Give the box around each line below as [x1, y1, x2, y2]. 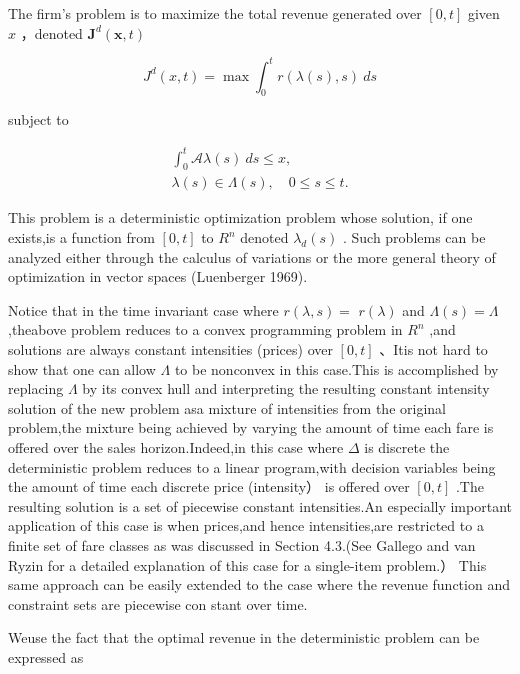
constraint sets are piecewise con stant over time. [8, 593, 308, 614]
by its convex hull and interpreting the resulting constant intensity [82, 378, 490, 399]
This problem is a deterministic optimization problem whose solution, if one [8, 207, 473, 228]
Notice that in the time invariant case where [8, 299, 279, 320]
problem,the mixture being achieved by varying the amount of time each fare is [8, 417, 494, 438]
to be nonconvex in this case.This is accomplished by [174, 358, 499, 379]
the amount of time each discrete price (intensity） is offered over [8, 476, 410, 497]
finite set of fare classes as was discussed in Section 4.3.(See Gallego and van [8, 534, 476, 555]
